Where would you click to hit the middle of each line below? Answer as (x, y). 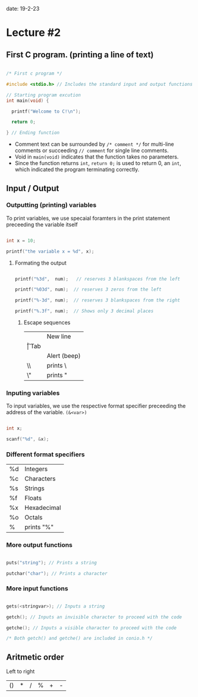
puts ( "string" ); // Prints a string (51, 562)
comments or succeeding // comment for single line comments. (92, 151)
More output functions (40, 545)
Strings (34, 488)
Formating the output (40, 263)
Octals (34, 518)
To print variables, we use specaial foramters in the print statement (88, 218)
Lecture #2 (34, 33)
